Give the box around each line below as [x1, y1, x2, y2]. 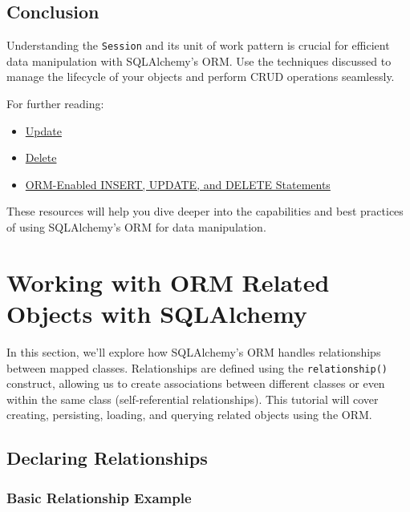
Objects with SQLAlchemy [6, 296, 307, 329]
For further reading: [6, 95, 104, 112]
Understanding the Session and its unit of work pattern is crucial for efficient [6, 37, 390, 54]
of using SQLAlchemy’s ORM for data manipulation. [6, 219, 266, 236]
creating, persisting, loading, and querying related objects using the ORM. [6, 406, 372, 423]
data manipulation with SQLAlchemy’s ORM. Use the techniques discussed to [6, 52, 392, 69]
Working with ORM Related [6, 265, 330, 298]
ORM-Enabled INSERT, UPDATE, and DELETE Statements [25, 175, 331, 192]
